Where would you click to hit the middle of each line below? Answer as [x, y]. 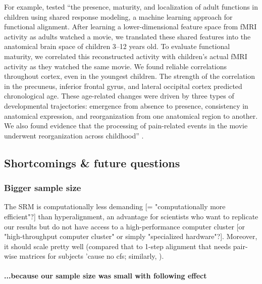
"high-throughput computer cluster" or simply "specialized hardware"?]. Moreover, [131, 236]
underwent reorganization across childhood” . [74, 135]
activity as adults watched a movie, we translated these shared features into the [127, 36]
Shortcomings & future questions [92, 162]
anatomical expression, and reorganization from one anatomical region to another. [131, 115]
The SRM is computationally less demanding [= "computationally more [115, 206]
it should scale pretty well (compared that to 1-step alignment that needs [118, 246]
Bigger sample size [43, 188]
